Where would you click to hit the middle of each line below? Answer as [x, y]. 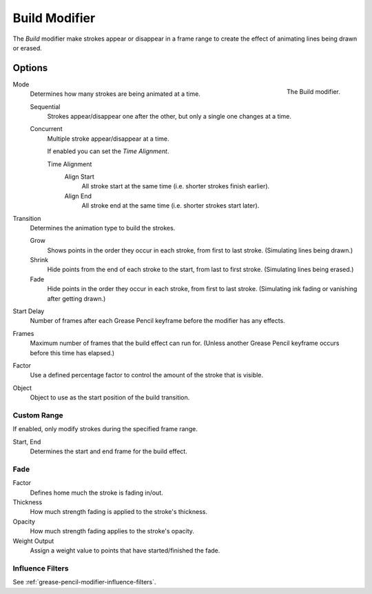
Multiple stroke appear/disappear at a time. [108, 139]
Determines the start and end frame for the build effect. [108, 451]
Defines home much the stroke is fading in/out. [96, 493]
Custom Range [38, 415]
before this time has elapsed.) [72, 353]
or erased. [28, 48]
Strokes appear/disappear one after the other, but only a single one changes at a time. [169, 117]
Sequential [45, 106]
